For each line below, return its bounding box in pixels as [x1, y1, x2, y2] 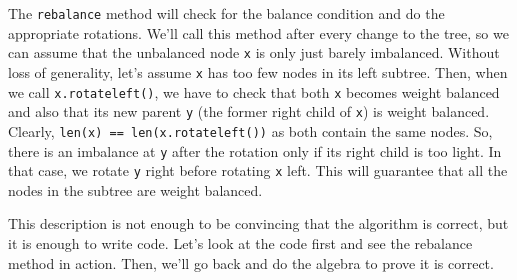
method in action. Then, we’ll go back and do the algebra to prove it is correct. [8, 252, 494, 273]
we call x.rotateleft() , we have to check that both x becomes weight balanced [8, 81, 500, 102]
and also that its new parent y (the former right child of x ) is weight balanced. [8, 101, 490, 122]
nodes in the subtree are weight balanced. [8, 179, 263, 200]
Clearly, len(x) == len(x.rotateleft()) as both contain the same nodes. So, [8, 120, 493, 141]
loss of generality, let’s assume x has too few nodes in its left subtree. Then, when [8, 61, 508, 82]
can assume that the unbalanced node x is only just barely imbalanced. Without [8, 42, 500, 63]
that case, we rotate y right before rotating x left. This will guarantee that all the [8, 160, 508, 181]
